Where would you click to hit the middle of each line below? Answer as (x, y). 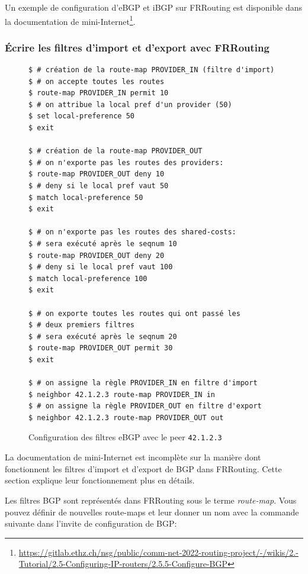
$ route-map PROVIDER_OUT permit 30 (101, 348)
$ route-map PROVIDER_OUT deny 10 (97, 174)
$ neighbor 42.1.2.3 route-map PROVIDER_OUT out (126, 417)
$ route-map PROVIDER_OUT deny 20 (97, 255)
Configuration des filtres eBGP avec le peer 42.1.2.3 (125, 437)
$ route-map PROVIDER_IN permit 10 (99, 93)
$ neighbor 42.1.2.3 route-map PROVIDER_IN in (122, 394)
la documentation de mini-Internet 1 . (70, 20)
